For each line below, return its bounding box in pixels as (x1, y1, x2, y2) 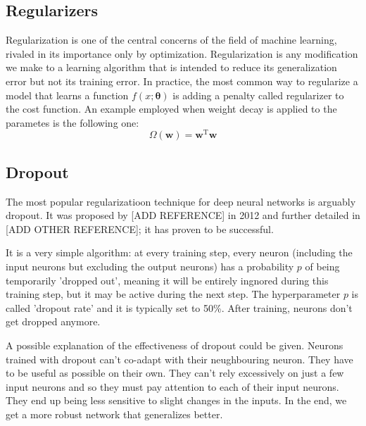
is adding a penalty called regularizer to (172, 87, 344, 102)
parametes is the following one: (6, 115, 139, 130)
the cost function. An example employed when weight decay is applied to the (6, 101, 337, 116)
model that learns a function (6, 87, 129, 102)
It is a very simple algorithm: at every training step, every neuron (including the (6, 245, 353, 260)
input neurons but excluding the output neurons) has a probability (6, 259, 294, 274)
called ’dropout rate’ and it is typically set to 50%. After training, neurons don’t (6, 300, 353, 315)
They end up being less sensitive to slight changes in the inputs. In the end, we (6, 393, 347, 408)
